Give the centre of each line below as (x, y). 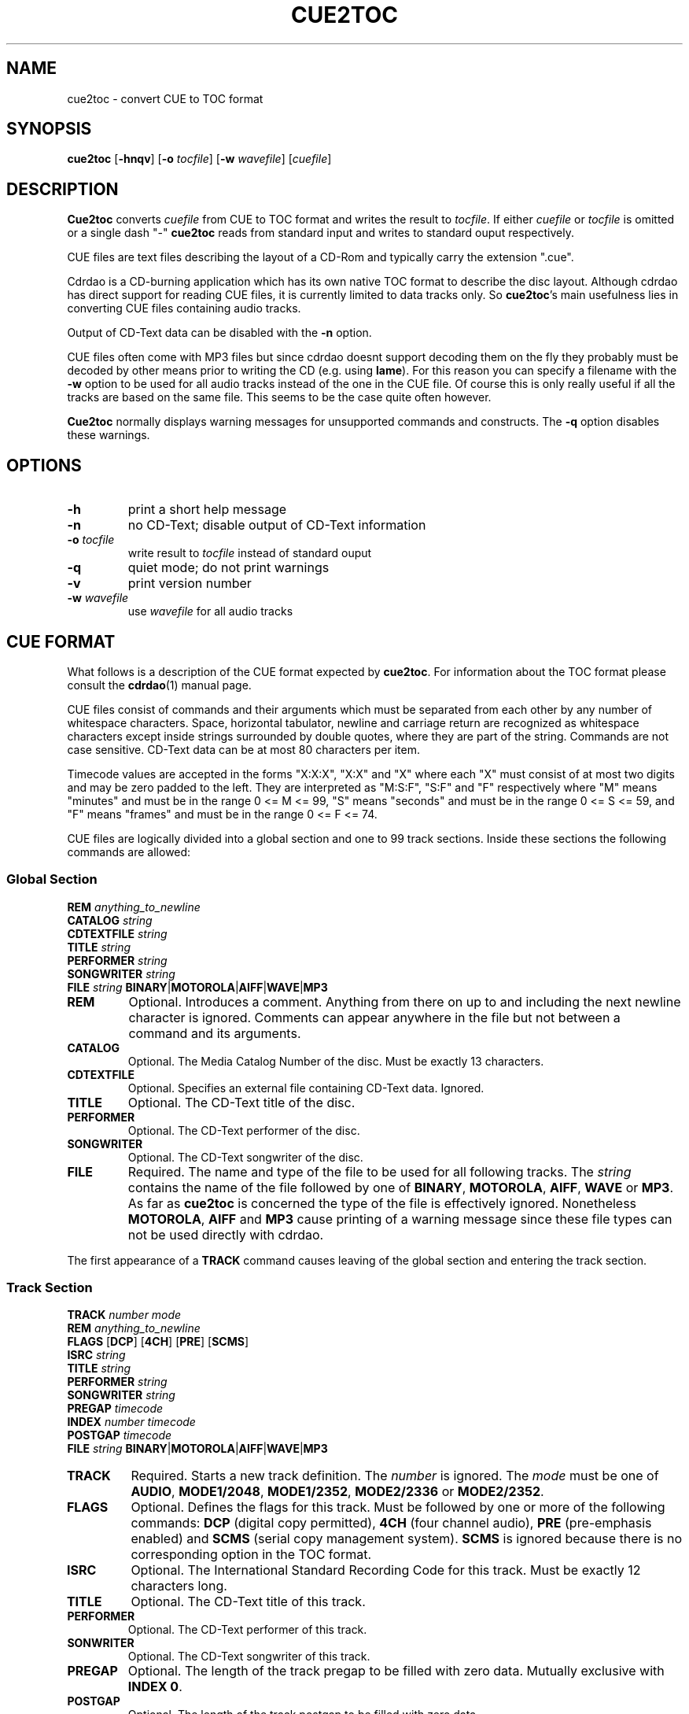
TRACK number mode (124, 1315)
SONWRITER (101, 1643)
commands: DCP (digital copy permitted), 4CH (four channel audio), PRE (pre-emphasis (391, 1523)
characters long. (179, 1586)
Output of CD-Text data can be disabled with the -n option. (219, 333)
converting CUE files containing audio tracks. (184, 308)
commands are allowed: (129, 851)
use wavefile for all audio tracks (210, 611)
